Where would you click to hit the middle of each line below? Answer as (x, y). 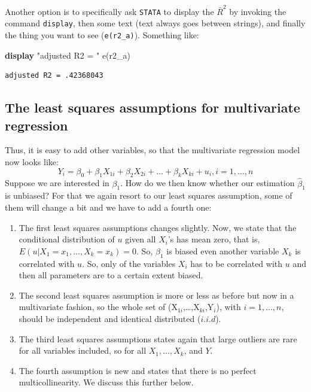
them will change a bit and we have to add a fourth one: (108, 207)
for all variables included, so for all (83, 350)
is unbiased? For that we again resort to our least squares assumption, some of (149, 195)
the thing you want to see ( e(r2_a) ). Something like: (102, 35)
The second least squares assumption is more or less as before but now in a (156, 295)
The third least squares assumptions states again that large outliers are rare (158, 338)
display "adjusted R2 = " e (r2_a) (68, 55)
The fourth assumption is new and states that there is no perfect (138, 370)
